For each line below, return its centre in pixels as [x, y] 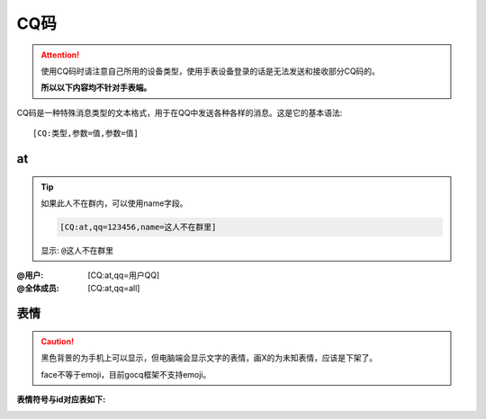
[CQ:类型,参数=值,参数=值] [85, 134]
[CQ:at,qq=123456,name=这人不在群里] [138, 227]
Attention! [60, 55]
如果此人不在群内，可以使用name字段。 [114, 203]
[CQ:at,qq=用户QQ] [124, 275]
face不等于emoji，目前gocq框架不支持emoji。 [126, 374]
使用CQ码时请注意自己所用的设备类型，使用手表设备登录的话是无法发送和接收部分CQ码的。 [210, 71]
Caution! [58, 342]
